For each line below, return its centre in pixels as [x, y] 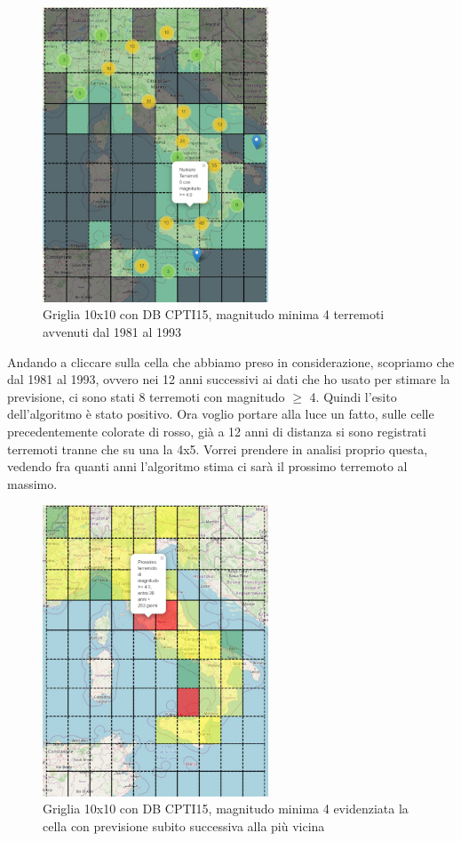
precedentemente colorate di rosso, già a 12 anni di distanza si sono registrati [217, 431]
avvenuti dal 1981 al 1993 [112, 332]
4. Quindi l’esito [353, 396]
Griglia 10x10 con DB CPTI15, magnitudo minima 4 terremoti [214, 314]
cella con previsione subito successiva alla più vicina [184, 825]
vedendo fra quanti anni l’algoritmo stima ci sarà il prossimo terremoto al [207, 466]
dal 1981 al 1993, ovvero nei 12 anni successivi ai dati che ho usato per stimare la [229, 379]
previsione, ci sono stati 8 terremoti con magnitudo [146, 396]
